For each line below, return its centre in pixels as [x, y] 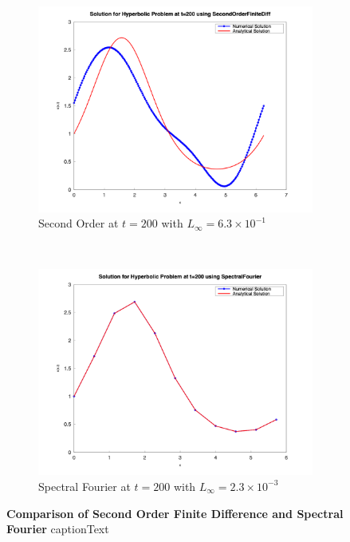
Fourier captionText [58, 529]
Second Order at [79, 223]
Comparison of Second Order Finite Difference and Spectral [175, 513]
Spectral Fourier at [85, 486]
